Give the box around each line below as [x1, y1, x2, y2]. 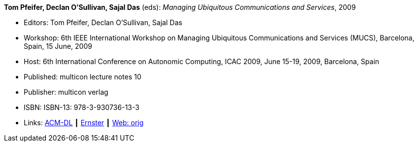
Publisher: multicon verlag [24, 88, 109, 96]
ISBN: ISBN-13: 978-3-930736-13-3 [24, 103, 140, 111]
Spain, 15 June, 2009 [24, 42, 92, 50]
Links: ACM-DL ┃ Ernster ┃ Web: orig [24, 118, 144, 127]
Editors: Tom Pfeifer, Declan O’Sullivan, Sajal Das [24, 18, 183, 27]
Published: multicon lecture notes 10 [24, 73, 142, 81]
